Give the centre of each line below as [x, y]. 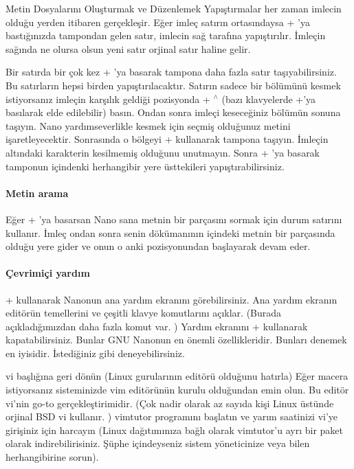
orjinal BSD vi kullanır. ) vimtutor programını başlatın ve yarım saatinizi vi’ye [172, 416]
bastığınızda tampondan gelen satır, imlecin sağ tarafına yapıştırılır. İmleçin [166, 35]
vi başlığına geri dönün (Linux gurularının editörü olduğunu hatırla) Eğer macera [177, 376]
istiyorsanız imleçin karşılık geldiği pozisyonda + [108, 99]
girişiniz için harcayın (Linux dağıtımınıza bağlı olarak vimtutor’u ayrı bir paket [174, 430]
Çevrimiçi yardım [48, 273]
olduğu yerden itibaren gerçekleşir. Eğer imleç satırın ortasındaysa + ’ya [158, 22]
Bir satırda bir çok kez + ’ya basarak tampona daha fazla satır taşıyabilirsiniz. [171, 72]
